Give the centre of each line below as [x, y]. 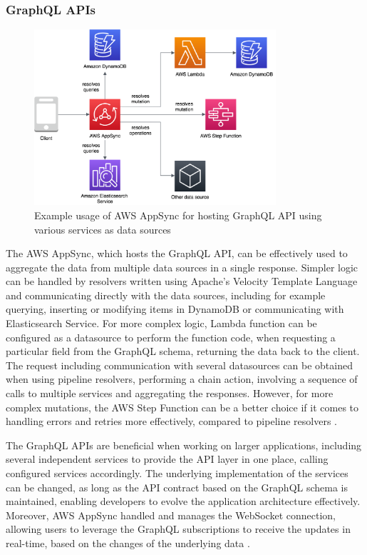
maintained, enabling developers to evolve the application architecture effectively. [183, 501]
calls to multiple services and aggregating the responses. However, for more [170, 393]
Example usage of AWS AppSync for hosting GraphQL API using [178, 215]
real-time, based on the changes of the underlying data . [128, 542]
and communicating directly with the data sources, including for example [166, 295]
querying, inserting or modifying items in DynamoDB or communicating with [175, 309]
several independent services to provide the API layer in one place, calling [167, 459]
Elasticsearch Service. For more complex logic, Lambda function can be [161, 323]
